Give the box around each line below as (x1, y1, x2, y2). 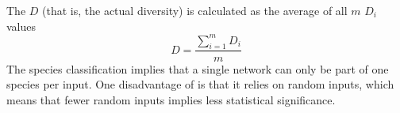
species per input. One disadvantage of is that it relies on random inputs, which (6, 76, 394, 92)
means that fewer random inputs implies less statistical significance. (6, 91, 336, 107)
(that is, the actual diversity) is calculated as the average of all (42, 2, 348, 18)
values (6, 17, 37, 34)
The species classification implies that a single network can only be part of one (6, 60, 389, 77)
